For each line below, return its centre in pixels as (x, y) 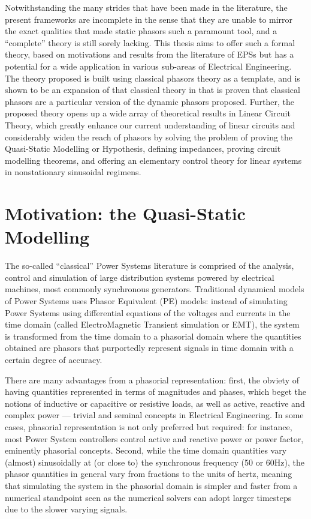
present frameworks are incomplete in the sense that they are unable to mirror (149, 19)
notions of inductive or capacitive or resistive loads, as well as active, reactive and (155, 403)
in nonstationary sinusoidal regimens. (73, 172)
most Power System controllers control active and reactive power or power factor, (154, 438)
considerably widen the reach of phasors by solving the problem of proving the (149, 136)
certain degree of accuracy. (54, 359)
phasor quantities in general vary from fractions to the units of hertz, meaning (149, 474)
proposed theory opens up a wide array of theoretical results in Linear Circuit (148, 113)
